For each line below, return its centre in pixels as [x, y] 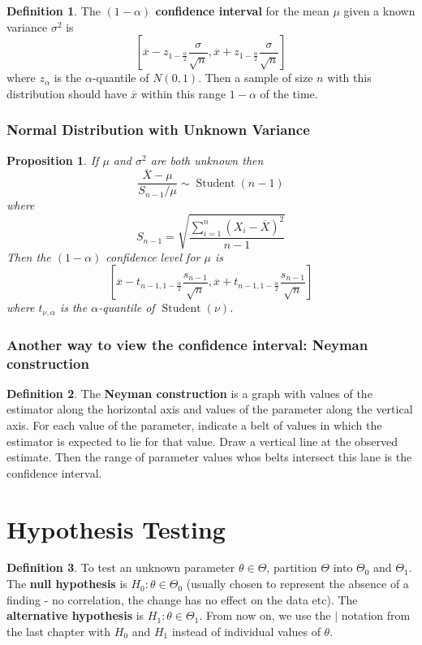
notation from [376, 615]
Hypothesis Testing [116, 528]
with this [349, 78]
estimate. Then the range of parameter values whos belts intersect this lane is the [209, 457]
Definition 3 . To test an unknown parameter [121, 567]
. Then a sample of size [256, 78]
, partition [292, 567]
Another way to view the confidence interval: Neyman [187, 344]
